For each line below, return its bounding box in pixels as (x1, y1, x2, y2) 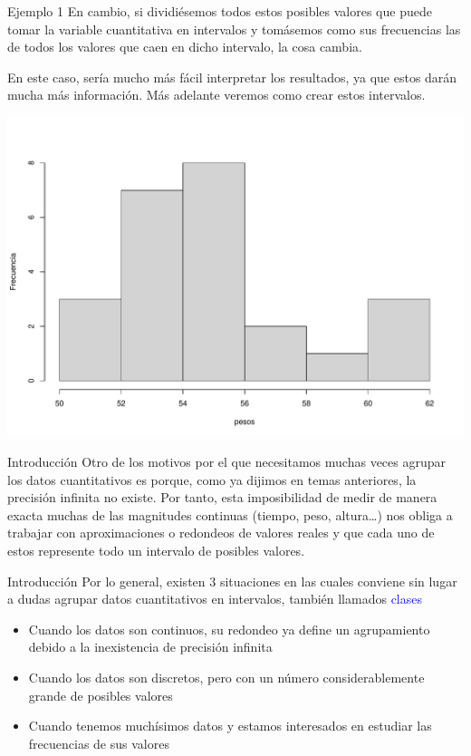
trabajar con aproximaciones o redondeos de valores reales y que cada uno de (7, 523, 435, 542)
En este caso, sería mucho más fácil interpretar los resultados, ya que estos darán (7, 67, 457, 86)
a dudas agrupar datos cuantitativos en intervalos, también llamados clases (7, 589, 422, 608)
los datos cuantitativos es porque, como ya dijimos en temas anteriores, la (7, 470, 417, 489)
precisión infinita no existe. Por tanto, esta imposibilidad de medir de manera (7, 488, 437, 507)
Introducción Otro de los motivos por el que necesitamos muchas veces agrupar (7, 451, 447, 470)
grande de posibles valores (28, 685, 173, 704)
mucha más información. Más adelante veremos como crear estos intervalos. (7, 85, 426, 104)
